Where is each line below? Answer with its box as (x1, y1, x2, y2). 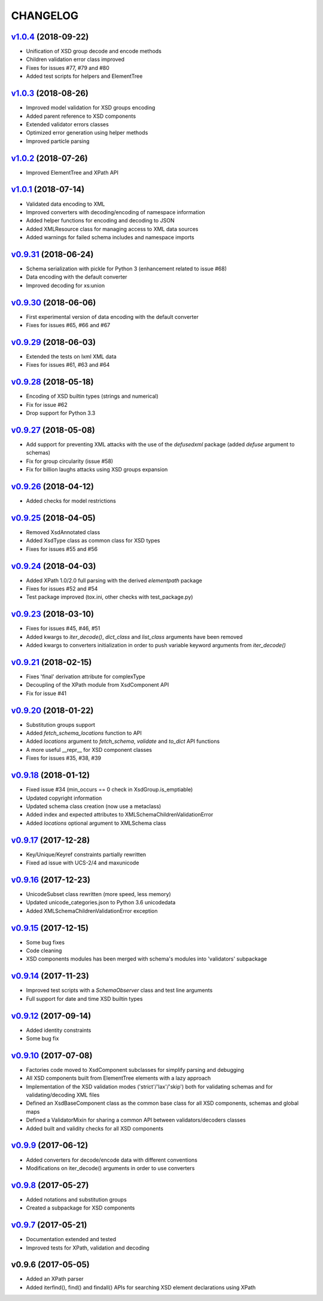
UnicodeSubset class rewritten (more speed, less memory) (26, 890, 172, 897)
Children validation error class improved (26, 56, 125, 63)
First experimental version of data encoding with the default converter (26, 313, 199, 320)
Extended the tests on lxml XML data (26, 353, 117, 360)
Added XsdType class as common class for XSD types (26, 537, 160, 544)
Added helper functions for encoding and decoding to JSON (26, 217, 175, 224)
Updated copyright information (26, 794, 102, 802)
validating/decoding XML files (26, 1092, 100, 1099)
